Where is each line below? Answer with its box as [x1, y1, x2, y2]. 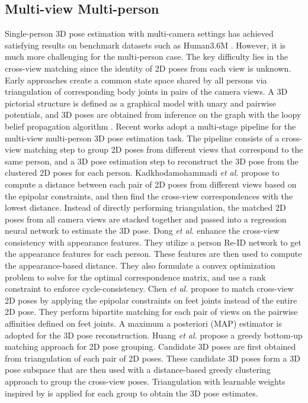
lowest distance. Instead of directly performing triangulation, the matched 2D [5, 201, 286, 214]
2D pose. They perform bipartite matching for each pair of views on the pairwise [5, 305, 298, 318]
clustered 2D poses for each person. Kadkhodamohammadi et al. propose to [5, 166, 280, 179]
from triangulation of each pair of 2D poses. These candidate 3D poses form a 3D [5, 352, 300, 364]
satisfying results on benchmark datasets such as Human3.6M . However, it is [5, 38, 286, 51]
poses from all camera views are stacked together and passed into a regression [5, 212, 287, 225]
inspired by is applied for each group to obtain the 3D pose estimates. [5, 386, 258, 399]
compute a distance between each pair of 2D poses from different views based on [5, 178, 297, 190]
